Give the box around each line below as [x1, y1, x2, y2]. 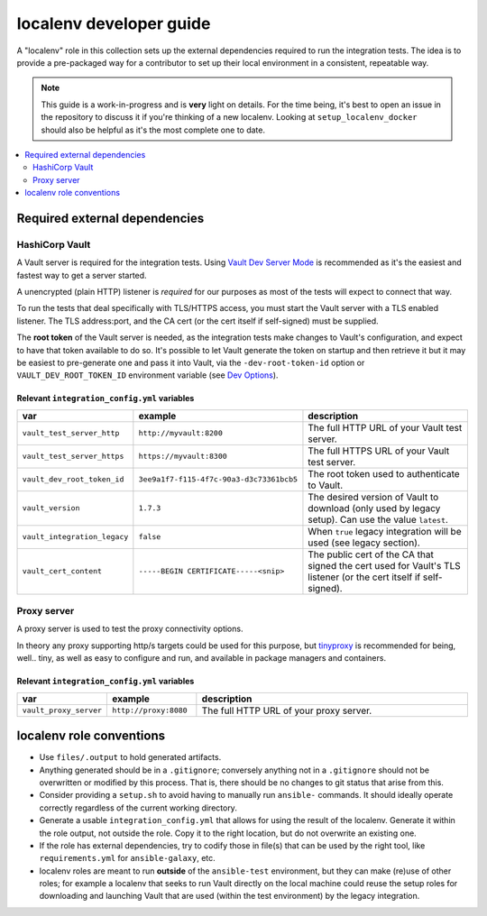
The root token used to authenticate [308, 467, 460, 480]
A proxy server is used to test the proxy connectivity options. [16, 623, 243, 635]
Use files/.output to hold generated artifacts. [39, 752, 222, 763]
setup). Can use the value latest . [308, 513, 448, 526]
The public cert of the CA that [308, 548, 435, 561]
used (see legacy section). [308, 536, 421, 549]
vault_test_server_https [22, 452, 124, 462]
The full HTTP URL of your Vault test [308, 421, 463, 434]
